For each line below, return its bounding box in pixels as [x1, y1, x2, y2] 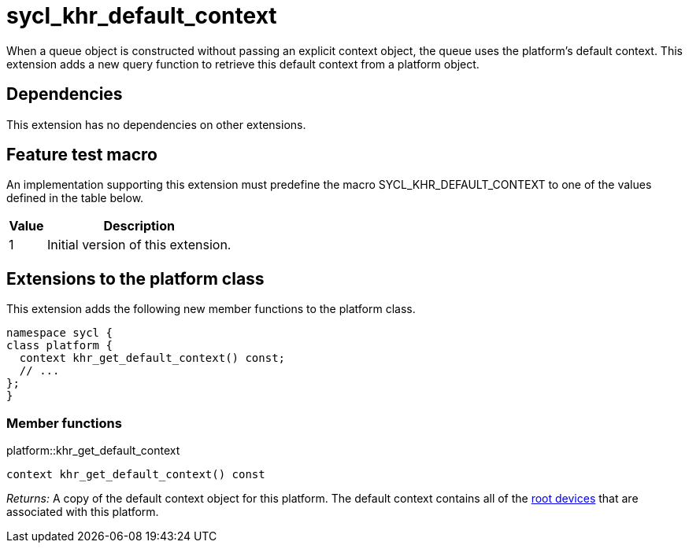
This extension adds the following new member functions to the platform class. [6, 302, 416, 316]
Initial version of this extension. [47, 237, 232, 253]
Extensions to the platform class [6, 268, 265, 289]
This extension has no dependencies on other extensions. [6, 117, 306, 131]
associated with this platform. [6, 505, 159, 519]
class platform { [6, 339, 113, 352]
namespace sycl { [6, 326, 113, 340]
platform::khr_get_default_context [6, 444, 180, 458]
